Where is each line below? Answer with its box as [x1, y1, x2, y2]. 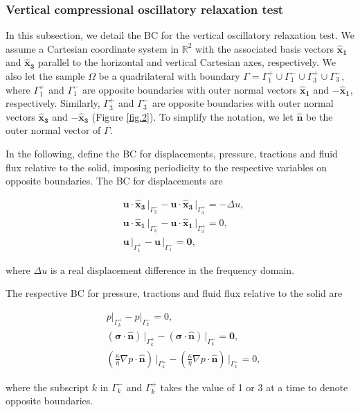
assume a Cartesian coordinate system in [6, 41, 179, 55]
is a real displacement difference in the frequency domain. [50, 262, 295, 277]
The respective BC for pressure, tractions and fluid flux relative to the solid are [6, 286, 343, 300]
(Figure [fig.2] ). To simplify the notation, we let [91, 109, 294, 123]
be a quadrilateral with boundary [98, 69, 240, 83]
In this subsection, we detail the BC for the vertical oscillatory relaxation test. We [6, 28, 354, 42]
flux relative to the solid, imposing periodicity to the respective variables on [6, 160, 327, 174]
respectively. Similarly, [6, 96, 100, 110]
